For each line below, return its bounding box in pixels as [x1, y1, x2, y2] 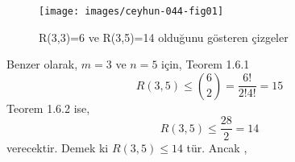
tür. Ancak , [186, 139, 247, 156]
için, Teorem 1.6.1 [161, 56, 250, 73]
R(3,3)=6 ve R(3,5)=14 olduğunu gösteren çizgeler [39, 28, 289, 45]
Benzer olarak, [6, 56, 78, 73]
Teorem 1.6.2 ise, [6, 99, 90, 116]
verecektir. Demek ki [6, 139, 109, 156]
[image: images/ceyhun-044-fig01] [39, 6, 224, 17]
